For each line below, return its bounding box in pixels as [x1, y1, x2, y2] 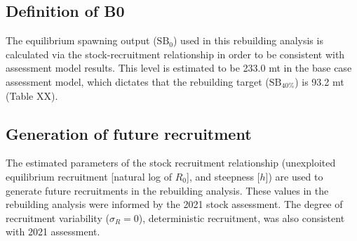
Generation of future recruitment [6, 122, 252, 144]
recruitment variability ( [6, 210, 109, 225]
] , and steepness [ [187, 169, 260, 183]
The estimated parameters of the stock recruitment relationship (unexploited [6, 155, 336, 170]
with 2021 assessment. [6, 224, 100, 239]
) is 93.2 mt [295, 74, 344, 89]
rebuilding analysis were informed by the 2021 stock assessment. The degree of [6, 197, 343, 211]
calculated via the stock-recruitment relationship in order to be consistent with [6, 46, 345, 61]
